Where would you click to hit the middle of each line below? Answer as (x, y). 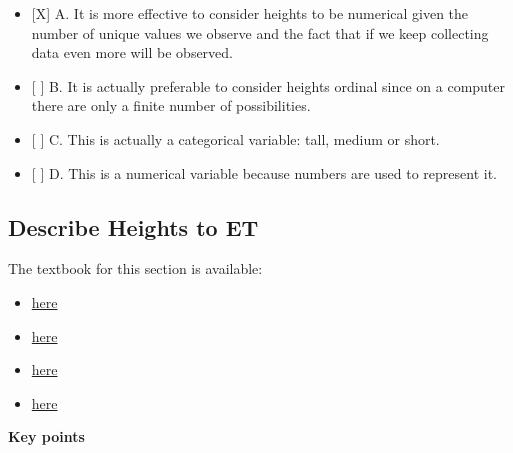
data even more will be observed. (132, 52)
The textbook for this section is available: (135, 268)
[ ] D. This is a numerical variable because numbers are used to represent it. (264, 172)
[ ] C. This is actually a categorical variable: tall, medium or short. (235, 138)
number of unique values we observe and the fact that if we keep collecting (260, 32)
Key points (46, 436)
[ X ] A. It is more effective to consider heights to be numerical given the (250, 13)
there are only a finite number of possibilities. (171, 105)
